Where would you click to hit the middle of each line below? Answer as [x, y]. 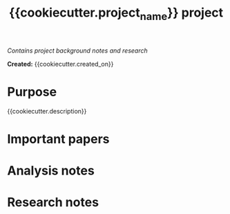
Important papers [58, 139]
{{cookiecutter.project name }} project [116, 14]
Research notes [53, 203]
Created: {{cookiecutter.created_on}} [60, 64]
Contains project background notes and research [77, 51]
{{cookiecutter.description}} [47, 111]
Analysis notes [51, 171]
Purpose [32, 92]
